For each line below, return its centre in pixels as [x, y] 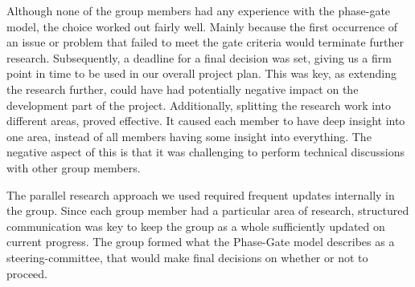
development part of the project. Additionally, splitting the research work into [199, 105]
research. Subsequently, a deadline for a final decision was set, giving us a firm [199, 57]
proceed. [27, 273]
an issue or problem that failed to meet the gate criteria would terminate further [205, 42]
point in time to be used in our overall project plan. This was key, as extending [201, 73]
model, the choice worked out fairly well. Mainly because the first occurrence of [202, 26]
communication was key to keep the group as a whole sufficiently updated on [196, 226]
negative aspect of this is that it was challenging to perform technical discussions [205, 152]
